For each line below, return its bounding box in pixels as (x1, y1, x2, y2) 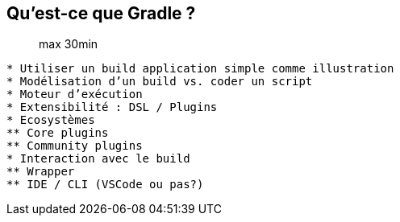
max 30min (39, 37, 98, 51)
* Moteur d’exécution (6, 88, 143, 101)
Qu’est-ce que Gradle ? (6, 3, 196, 23)
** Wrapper (6, 165, 75, 179)
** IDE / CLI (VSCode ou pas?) (6, 178, 204, 191)
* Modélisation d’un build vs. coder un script (6, 75, 313, 88)
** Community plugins (6, 139, 143, 153)
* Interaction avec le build (6, 152, 190, 166)
